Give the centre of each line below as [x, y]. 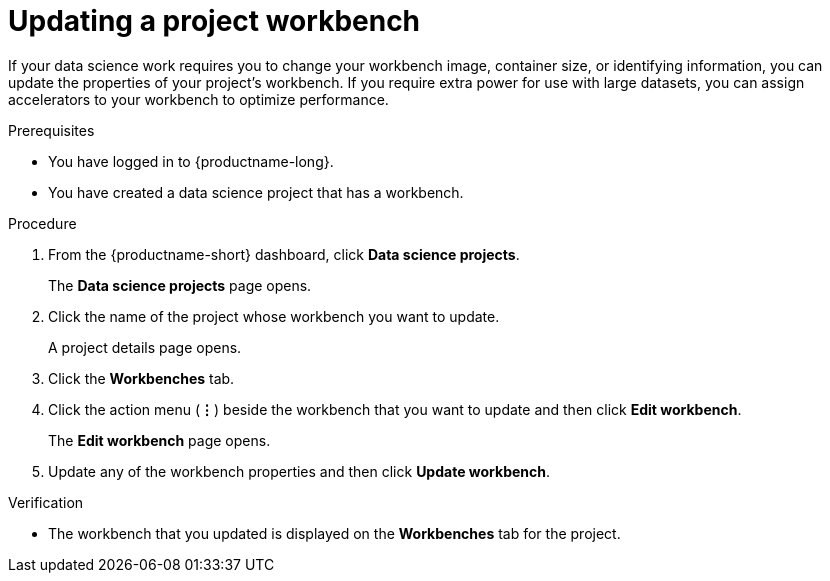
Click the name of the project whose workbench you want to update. [274, 316]
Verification [46, 502]
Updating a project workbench [214, 21]
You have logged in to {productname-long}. [191, 161]
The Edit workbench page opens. [159, 440]
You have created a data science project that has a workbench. [256, 192]
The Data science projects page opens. [180, 285]
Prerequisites [51, 130]
